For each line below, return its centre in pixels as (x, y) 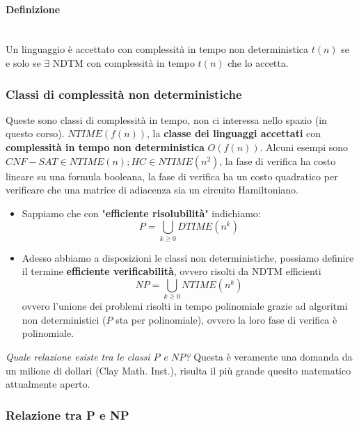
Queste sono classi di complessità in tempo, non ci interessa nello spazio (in (166, 119)
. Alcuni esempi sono (304, 147)
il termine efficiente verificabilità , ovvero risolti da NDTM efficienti (171, 271)
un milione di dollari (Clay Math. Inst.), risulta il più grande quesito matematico (178, 370)
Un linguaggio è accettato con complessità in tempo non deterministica (157, 49)
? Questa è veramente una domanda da (269, 356)
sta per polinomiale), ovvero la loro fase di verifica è (226, 319)
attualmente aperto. (48, 384)
